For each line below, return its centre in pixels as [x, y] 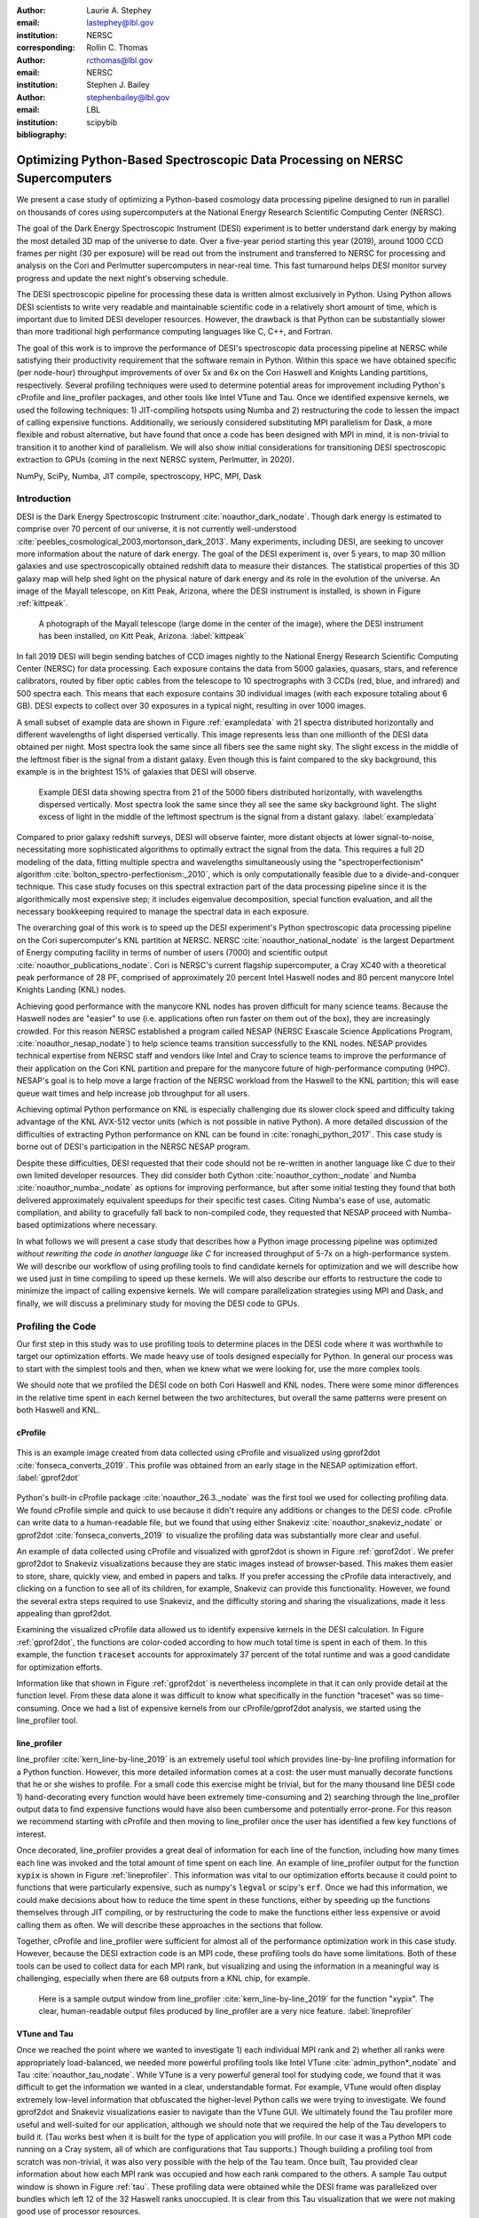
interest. [31, 1834]
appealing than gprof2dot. [64, 1613]
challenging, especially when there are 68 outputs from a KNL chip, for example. [163, 1978]
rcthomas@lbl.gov [120, 60]
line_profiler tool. [47, 1720]
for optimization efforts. [59, 1667]
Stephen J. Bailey [118, 85]
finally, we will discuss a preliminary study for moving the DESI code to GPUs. [158, 1303]
